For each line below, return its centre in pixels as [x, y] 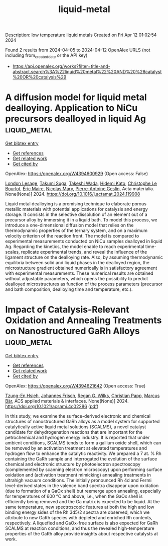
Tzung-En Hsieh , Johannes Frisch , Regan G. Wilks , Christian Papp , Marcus [82, 396]
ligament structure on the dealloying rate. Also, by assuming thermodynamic [84, 257]
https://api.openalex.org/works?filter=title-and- [61, 66]
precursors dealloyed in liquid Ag [76, 119]
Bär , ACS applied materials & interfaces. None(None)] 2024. [67, 401]
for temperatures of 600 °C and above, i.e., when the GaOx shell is [74, 496]
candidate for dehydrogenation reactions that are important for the [74, 432]
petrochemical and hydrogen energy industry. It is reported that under [77, 437]
